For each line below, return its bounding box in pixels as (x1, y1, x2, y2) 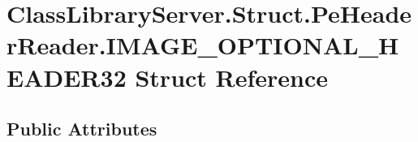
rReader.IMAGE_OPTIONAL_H (6, 28, 399, 62)
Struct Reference (135, 60, 329, 93)
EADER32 (6, 60, 127, 93)
